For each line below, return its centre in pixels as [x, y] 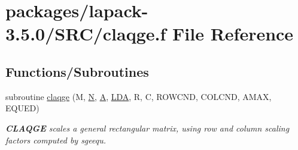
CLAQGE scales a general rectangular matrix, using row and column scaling [148, 128]
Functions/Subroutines [77, 71]
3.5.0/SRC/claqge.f [86, 34]
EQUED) [22, 108]
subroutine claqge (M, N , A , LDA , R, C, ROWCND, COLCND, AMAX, [139, 96]
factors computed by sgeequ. [56, 140]
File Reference [233, 34]
